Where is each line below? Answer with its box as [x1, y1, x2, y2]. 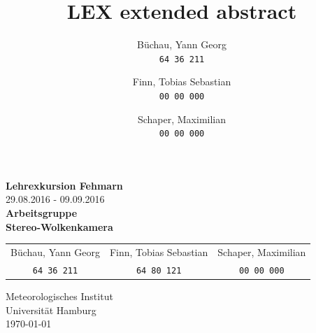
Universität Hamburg [6, 302, 96, 317]
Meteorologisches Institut [6, 289, 113, 303]
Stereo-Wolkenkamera [6, 219, 113, 234]
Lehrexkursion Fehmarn [6, 178, 123, 192]
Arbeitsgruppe [6, 206, 78, 220]
